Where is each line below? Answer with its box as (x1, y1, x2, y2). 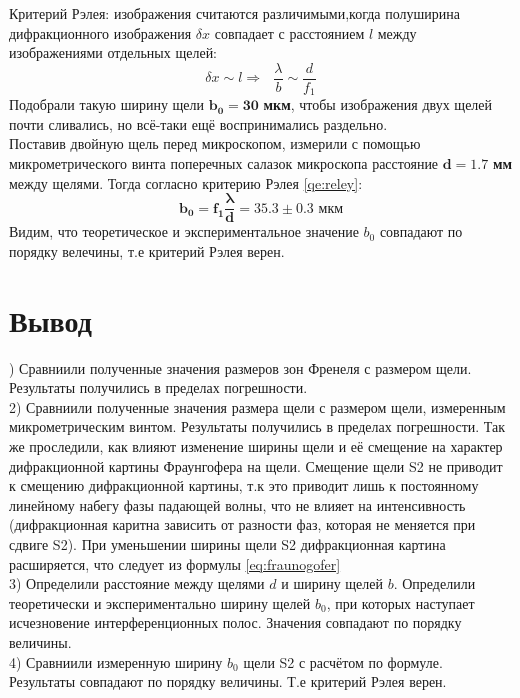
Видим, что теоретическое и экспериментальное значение (9, 221, 359, 242)
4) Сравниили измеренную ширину (9, 651, 223, 672)
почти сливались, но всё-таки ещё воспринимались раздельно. (9, 113, 388, 134)
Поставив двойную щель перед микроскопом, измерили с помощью (9, 133, 421, 154)
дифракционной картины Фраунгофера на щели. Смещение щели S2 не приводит (9, 455, 503, 476)
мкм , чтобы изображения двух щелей (263, 94, 493, 115)
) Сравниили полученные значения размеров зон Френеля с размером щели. (9, 357, 472, 378)
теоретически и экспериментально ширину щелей (9, 592, 311, 613)
